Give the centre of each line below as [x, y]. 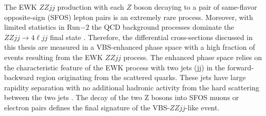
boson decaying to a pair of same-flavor [195, 7]
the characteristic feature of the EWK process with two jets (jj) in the [115, 67]
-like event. [202, 107]
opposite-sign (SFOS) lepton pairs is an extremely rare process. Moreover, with [129, 17]
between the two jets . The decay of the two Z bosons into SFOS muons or [122, 97]
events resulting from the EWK [54, 57]
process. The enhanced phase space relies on [193, 57]
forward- [241, 67]
